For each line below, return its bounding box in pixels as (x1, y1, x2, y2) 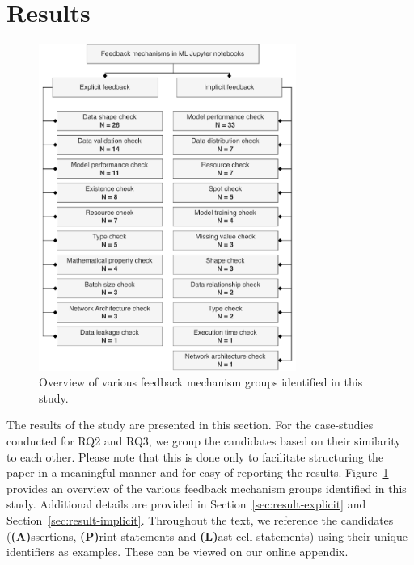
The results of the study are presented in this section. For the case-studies (6, 416, 374, 433)
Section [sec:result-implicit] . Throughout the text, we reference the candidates (6, 511, 394, 528)
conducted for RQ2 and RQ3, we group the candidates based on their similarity (6, 432, 401, 449)
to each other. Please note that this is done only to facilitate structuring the (6, 448, 384, 465)
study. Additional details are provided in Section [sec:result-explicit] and (6, 495, 366, 512)
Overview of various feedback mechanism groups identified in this (39, 373, 363, 390)
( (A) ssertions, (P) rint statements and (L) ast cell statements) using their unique (6, 527, 408, 544)
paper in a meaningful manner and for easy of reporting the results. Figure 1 (6, 464, 389, 481)
